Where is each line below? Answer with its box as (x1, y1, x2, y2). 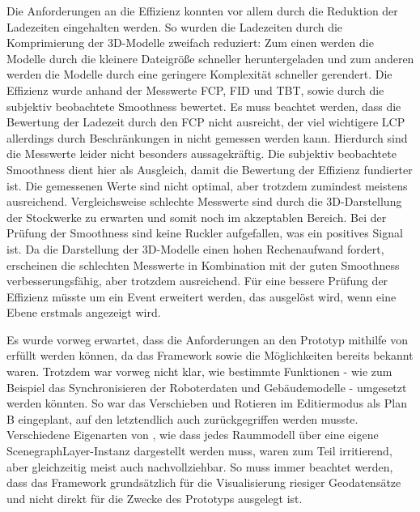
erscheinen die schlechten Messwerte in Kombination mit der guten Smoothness (6, 256, 400, 273)
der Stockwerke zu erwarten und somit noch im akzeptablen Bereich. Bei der (6, 208, 387, 225)
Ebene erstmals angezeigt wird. (6, 304, 161, 321)
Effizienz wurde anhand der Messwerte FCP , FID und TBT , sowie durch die (6, 81, 384, 98)
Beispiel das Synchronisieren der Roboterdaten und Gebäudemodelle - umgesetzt (6, 378, 407, 395)
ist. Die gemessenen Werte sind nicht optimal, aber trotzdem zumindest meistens (6, 177, 408, 194)
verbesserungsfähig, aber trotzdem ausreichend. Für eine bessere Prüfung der (6, 272, 388, 289)
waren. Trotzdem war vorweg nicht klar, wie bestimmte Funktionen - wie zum (6, 363, 392, 380)
